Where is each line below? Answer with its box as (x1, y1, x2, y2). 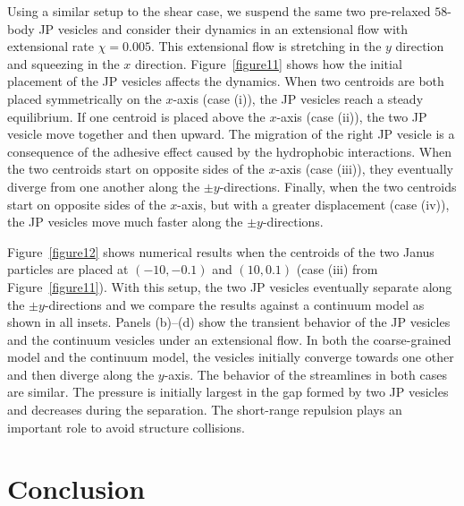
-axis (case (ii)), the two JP (276, 107, 427, 125)
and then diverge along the (7, 364, 155, 383)
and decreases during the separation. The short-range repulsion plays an (7, 400, 402, 419)
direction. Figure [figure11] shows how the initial (135, 54, 402, 73)
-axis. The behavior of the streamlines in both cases (164, 364, 447, 383)
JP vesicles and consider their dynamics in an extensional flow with (38, 19, 409, 38)
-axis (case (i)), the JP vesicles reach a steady (173, 89, 424, 107)
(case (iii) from (296, 260, 378, 279)
